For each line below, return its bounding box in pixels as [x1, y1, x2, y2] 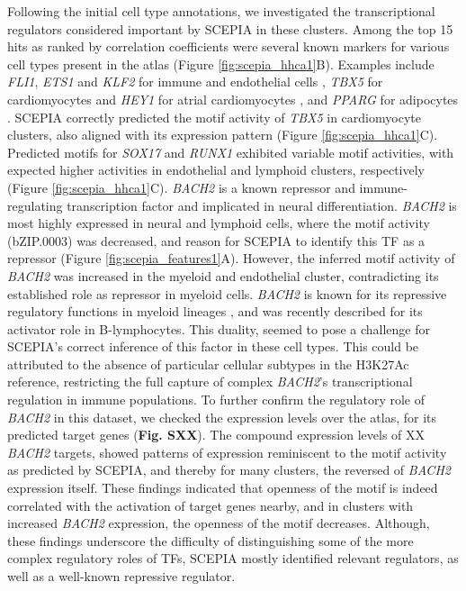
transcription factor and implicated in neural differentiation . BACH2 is [67, 195, 457, 214]
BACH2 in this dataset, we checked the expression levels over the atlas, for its [7, 407, 437, 426]
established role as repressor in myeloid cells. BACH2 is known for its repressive [7, 284, 447, 303]
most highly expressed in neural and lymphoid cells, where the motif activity [7, 214, 430, 232]
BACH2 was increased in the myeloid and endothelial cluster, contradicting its [7, 266, 439, 285]
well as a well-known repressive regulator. [7, 567, 236, 585]
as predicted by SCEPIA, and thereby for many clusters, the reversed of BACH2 [7, 460, 451, 479]
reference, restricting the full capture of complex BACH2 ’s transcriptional [7, 372, 413, 391]
